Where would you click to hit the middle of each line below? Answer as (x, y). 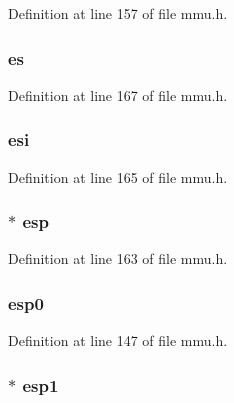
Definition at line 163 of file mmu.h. (118, 258)
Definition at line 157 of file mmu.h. (118, 13)
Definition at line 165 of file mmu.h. (118, 176)
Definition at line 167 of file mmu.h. (118, 94)
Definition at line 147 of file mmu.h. (118, 340)
